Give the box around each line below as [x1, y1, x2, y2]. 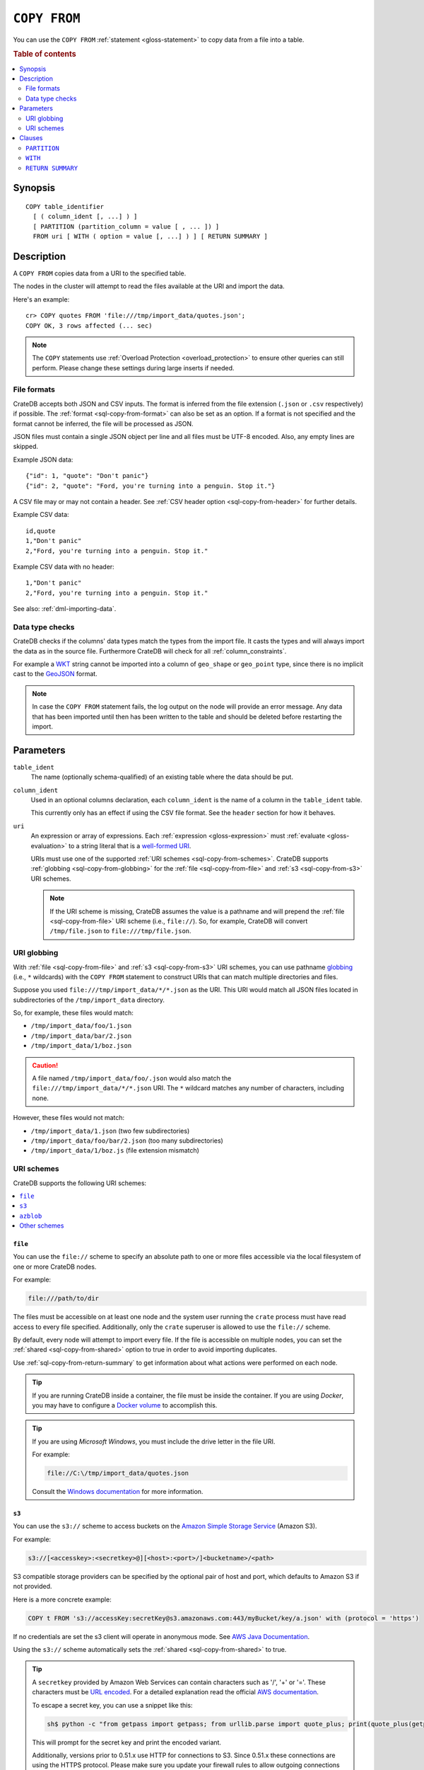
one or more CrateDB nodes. [13, 1262, 97, 1271]
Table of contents [13, 50, 77, 59]
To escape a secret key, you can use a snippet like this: [32, 1701, 193, 1709]
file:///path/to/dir [28, 1294, 99, 1303]
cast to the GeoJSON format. [13, 670, 98, 678]
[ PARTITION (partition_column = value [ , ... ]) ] [33, 222, 220, 230]
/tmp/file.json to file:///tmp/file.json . [49, 927, 192, 935]
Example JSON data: [13, 455, 73, 464]
